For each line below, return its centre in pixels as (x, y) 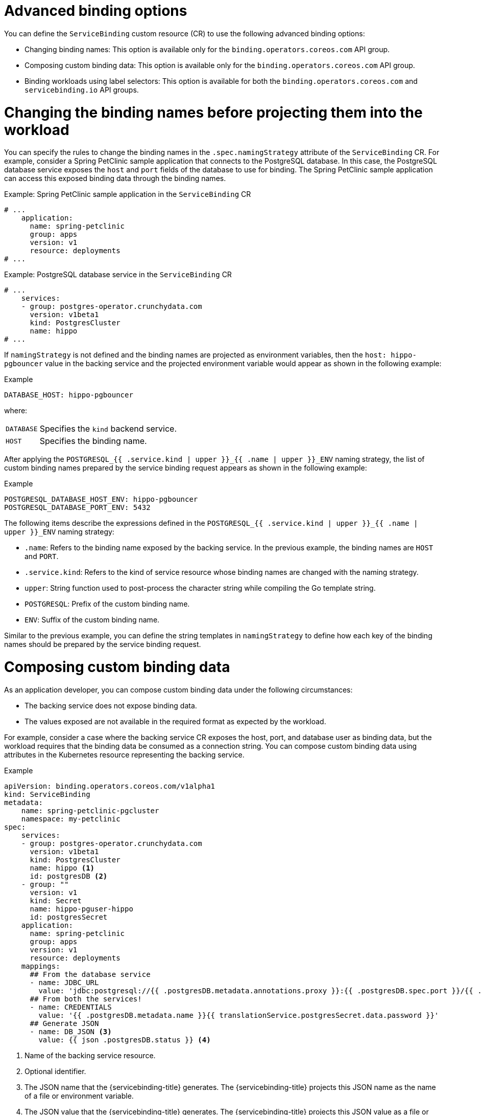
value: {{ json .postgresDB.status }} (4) (125, 1040)
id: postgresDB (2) (69, 876)
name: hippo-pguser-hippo (81, 909)
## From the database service (90, 974)
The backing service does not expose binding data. (111, 705)
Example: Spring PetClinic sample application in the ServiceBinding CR (128, 194)
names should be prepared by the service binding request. (103, 644)
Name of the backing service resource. (90, 1055)
